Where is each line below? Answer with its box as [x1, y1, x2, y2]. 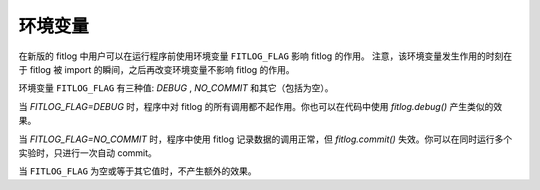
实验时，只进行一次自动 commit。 [18, 146, 157, 159]
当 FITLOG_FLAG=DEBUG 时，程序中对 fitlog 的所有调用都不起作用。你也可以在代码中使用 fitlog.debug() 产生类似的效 [18, 100, 503, 112]
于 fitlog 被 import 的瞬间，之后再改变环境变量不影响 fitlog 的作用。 [18, 63, 295, 75]
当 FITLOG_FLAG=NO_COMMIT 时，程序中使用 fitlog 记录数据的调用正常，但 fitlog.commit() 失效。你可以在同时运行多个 [18, 133, 513, 145]
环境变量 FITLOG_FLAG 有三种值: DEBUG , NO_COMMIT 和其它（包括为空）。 [18, 82, 334, 94]
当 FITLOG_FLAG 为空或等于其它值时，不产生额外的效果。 [18, 165, 257, 177]
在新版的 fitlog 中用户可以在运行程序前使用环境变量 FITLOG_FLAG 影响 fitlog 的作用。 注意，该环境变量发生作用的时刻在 [18, 50, 513, 62]
